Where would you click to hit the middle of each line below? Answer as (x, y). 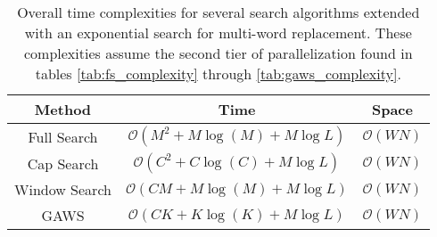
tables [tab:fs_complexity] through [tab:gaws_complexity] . (218, 74)
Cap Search (63, 163)
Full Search (63, 136)
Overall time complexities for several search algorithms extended (218, 12)
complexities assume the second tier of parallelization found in (218, 53)
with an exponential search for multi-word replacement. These (218, 33)
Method (63, 109)
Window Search (63, 189)
